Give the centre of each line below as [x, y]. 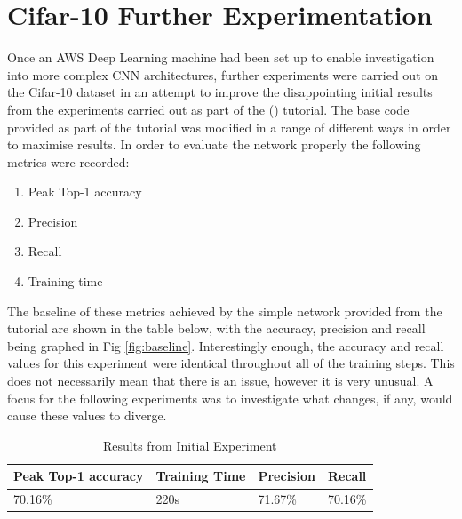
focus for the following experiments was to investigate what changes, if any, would [230, 398]
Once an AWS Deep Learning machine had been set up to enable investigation [221, 57]
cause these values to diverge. [87, 415]
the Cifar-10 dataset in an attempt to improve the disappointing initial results [220, 92]
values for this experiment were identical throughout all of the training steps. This [231, 363]
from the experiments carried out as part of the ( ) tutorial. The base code [208, 109]
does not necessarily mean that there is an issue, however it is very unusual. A [220, 381]
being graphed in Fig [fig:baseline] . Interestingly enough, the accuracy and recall [226, 345]
